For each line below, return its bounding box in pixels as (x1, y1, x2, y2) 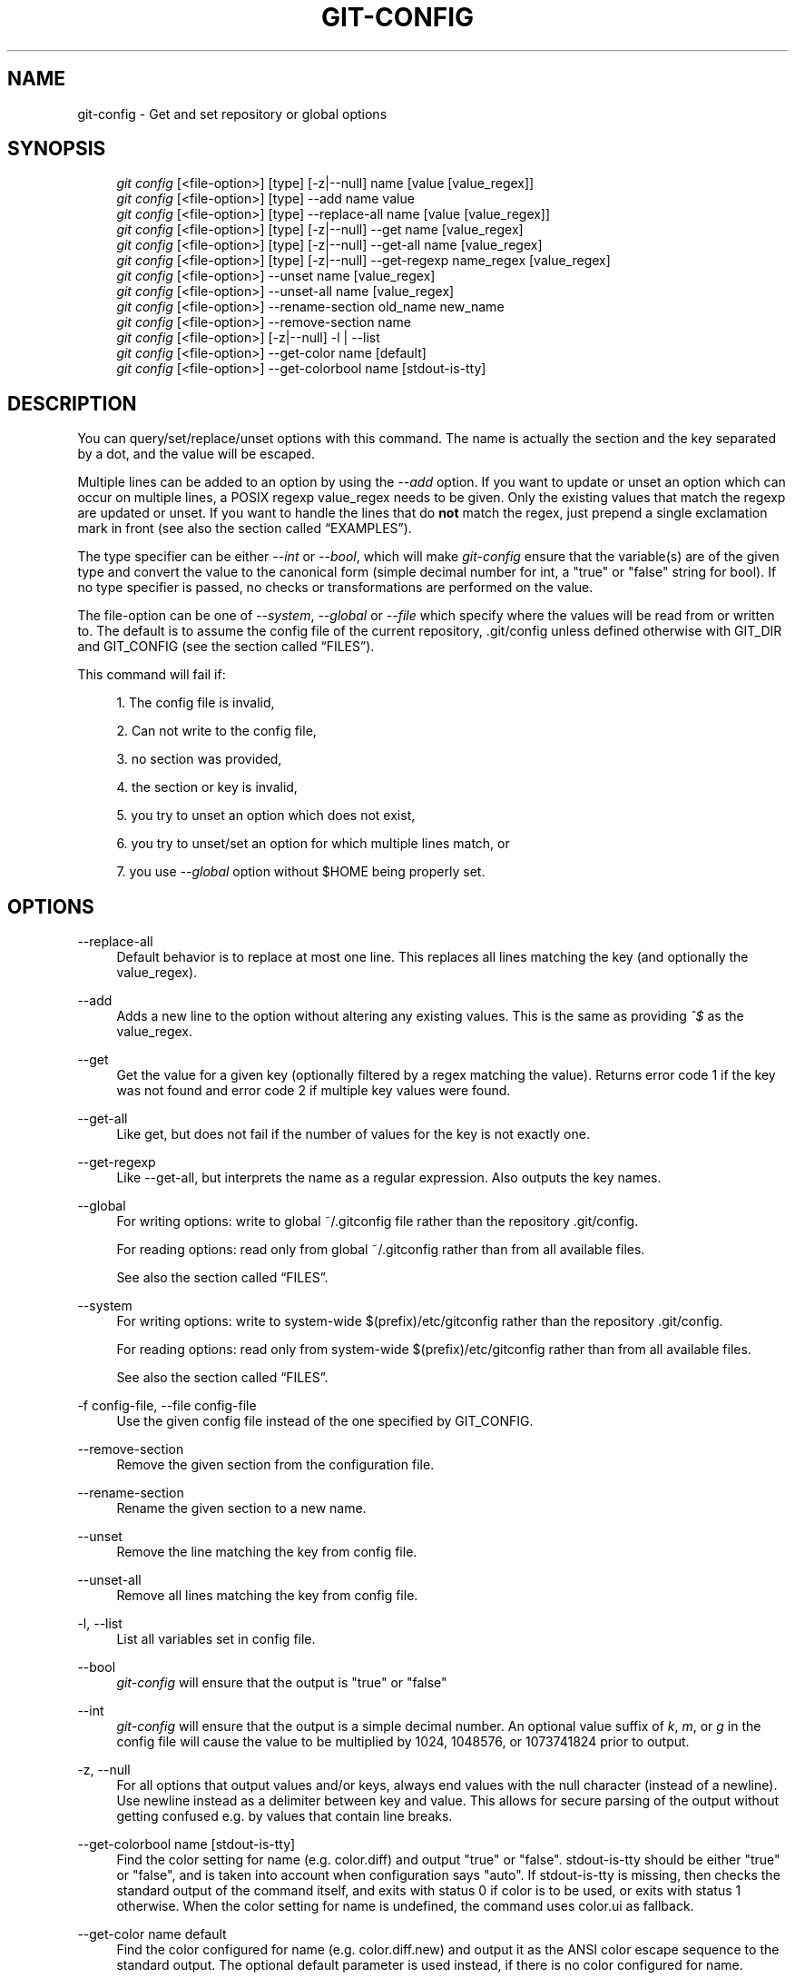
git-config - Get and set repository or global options (77, 105, 388, 122)
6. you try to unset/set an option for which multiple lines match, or (116, 836, 510, 852)
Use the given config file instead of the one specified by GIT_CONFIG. (116, 1413, 534, 1429)
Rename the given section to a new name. (116, 1500, 367, 1517)
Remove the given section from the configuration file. (116, 1457, 435, 1473)
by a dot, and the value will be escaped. (77, 446, 315, 462)
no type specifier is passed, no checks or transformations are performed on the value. (77, 579, 594, 596)
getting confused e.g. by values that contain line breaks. (116, 1808, 453, 1825)
